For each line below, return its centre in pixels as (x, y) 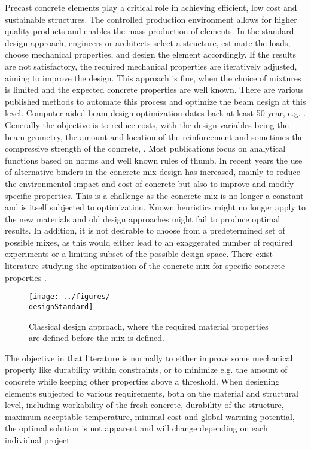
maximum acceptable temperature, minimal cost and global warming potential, (150, 416)
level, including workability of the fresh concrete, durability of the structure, (144, 405)
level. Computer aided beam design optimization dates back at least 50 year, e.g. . (155, 113)
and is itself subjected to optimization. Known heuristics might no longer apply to (155, 207)
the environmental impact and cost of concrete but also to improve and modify (150, 183)
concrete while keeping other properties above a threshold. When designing (142, 381)
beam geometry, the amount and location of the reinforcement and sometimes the (154, 136)
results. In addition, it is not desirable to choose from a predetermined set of (145, 230)
